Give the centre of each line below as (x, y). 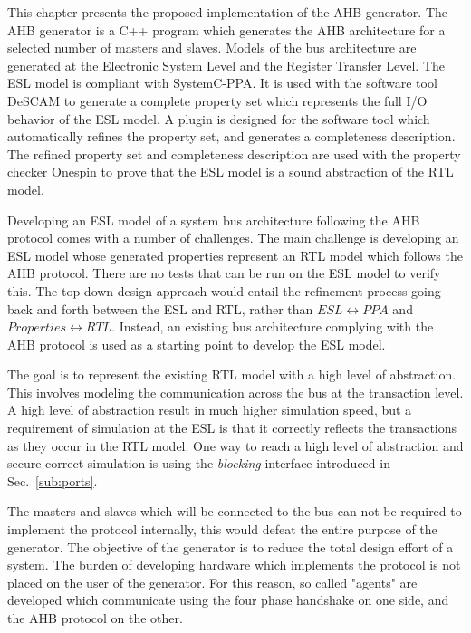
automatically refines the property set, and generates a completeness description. (231, 136)
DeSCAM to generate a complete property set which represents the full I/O (217, 100)
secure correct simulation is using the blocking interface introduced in (199, 463)
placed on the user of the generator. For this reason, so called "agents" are (212, 582)
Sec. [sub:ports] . (53, 480)
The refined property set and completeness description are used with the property (234, 153)
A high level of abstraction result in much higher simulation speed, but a (210, 410)
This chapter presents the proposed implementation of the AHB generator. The (228, 12)
